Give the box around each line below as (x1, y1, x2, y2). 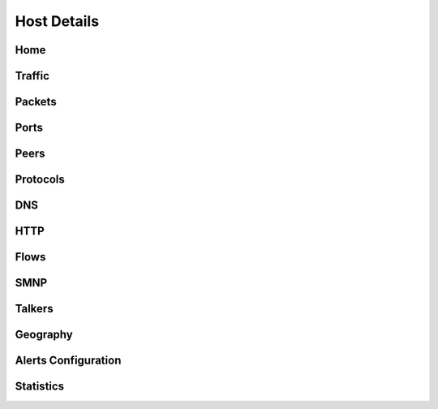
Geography (15, 328, 73, 342)
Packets (15, 95, 57, 109)
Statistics (15, 380, 65, 394)
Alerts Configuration (15, 354, 122, 368)
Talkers (15, 302, 54, 316)
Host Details (15, 12, 100, 30)
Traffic (15, 69, 50, 83)
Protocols (15, 173, 65, 187)
